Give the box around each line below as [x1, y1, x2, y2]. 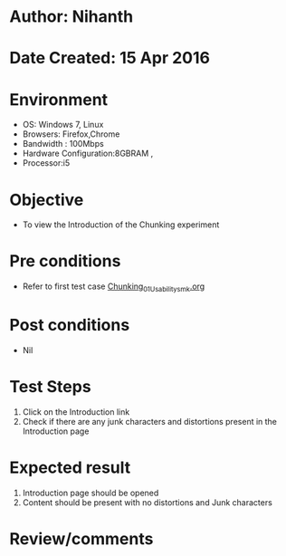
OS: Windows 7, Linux [22, 120, 104, 130]
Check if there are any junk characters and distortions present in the [22, 416, 278, 427]
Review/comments [9, 528, 154, 549]
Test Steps [9, 377, 92, 398]
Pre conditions [9, 251, 121, 272]
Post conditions [9, 315, 130, 336]
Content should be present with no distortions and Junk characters [22, 496, 273, 508]
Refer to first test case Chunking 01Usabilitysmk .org [22, 281, 205, 293]
